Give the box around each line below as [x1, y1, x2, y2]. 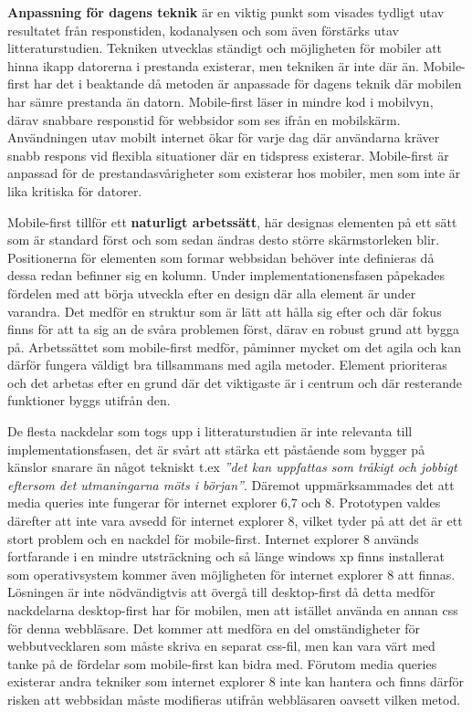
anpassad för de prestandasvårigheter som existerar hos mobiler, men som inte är [7, 163, 461, 183]
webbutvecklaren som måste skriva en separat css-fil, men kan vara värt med [7, 636, 435, 655]
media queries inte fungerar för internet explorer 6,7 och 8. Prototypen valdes [7, 493, 441, 512]
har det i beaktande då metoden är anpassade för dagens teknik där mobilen [33, 74, 462, 93]
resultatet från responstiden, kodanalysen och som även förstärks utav [7, 20, 399, 39]
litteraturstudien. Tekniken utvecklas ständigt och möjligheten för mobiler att [7, 38, 443, 58]
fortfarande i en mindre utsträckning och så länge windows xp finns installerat [7, 547, 445, 566]
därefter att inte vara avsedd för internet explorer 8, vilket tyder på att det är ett [7, 511, 463, 530]
